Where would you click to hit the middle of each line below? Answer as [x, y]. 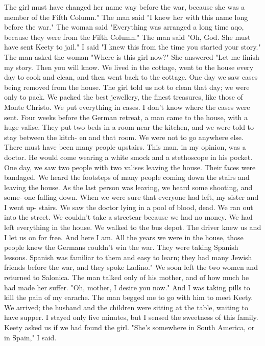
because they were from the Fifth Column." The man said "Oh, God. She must [127, 37]
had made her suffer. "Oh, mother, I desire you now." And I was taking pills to [127, 287]
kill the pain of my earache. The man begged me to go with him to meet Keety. [129, 297]
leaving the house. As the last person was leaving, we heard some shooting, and [128, 187]
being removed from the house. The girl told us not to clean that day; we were [127, 87]
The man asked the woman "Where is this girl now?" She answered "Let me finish [132, 56]
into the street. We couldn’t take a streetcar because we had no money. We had [128, 217]
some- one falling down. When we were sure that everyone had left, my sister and [131, 197]
